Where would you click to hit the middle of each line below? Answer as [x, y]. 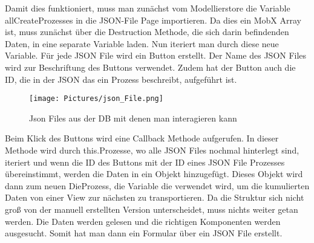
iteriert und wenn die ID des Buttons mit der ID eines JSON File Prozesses [145, 162]
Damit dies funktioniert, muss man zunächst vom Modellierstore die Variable [148, 8]
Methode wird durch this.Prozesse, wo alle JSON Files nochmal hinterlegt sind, [152, 150]
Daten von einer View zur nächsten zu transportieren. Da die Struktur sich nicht [155, 197]
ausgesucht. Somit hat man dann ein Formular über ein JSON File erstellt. [144, 233]
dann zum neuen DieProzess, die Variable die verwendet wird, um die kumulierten [157, 185]
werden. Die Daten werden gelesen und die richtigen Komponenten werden [143, 221]
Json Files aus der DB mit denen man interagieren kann [133, 118]
